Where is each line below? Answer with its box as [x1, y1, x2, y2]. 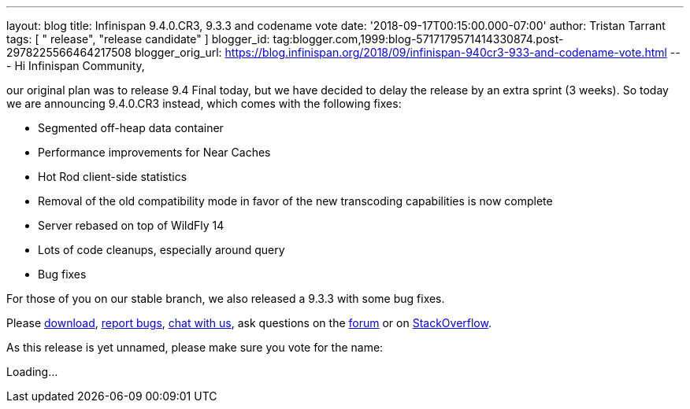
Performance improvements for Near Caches [38, 146, 271, 159]
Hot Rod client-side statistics [38, 170, 187, 183]
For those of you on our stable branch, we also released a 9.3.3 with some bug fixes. [6, 292, 445, 305]
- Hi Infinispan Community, [6, 59, 145, 72]
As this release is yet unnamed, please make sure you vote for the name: [6, 341, 384, 354]
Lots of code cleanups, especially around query [38, 243, 285, 256]
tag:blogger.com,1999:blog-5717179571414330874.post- [273, 32, 564, 46]
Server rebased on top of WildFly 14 [38, 219, 224, 232]
